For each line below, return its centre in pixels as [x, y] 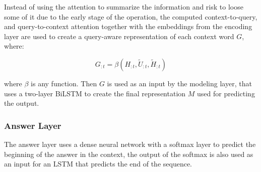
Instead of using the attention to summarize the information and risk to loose [124, 7]
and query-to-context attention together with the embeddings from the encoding [128, 26]
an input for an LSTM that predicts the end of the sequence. [98, 164]
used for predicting [226, 93]
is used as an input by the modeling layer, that [179, 83]
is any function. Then [64, 83]
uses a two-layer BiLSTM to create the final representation [95, 93]
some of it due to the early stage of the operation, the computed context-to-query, [131, 16]
